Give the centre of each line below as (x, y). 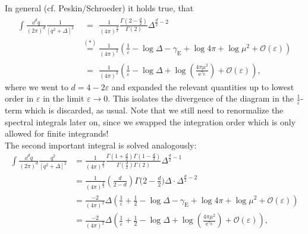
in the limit (64, 98)
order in (19, 98)
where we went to (37, 86)
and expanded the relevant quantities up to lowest (203, 86)
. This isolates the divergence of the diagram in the (201, 98)
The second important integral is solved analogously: (101, 145)
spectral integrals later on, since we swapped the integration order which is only (150, 121)
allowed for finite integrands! (57, 133)
